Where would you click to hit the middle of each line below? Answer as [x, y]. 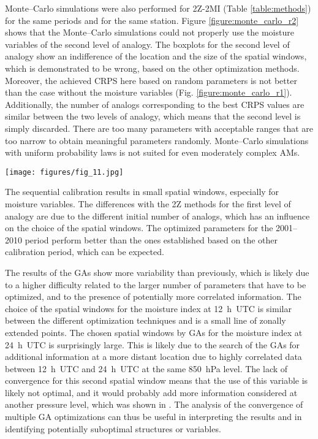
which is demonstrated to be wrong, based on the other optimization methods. [152, 68]
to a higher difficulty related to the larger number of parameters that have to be [156, 284]
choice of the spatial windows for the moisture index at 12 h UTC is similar [148, 308]
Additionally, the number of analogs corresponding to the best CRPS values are [155, 104]
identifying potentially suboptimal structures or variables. [113, 428]
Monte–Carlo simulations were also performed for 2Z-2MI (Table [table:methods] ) [158, 8]
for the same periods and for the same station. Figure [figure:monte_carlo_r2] [152, 20]
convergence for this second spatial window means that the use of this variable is [157, 380]
